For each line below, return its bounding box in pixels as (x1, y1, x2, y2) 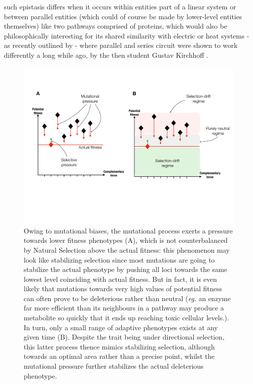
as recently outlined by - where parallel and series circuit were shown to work (4, 40, 238, 50)
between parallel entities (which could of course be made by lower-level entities (4, 11, 242, 21)
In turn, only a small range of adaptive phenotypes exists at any (24, 322, 218, 332)
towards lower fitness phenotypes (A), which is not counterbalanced (24, 235, 228, 245)
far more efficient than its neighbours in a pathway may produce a (24, 303, 224, 313)
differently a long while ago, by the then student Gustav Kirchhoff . (4, 49, 209, 60)
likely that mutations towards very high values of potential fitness (24, 283, 222, 294)
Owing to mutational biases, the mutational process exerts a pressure (24, 225, 233, 235)
